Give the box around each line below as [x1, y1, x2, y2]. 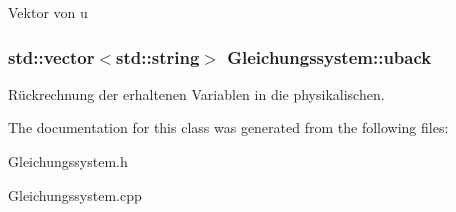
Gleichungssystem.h [8, 151, 128, 171]
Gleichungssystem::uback [227, 44, 432, 69]
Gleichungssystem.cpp [8, 184, 142, 205]
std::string [116, 44, 200, 69]
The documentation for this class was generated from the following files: [8, 117, 449, 138]
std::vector [8, 44, 95, 69]
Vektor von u [8, 2, 88, 22]
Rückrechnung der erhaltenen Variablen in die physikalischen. [8, 83, 385, 104]
